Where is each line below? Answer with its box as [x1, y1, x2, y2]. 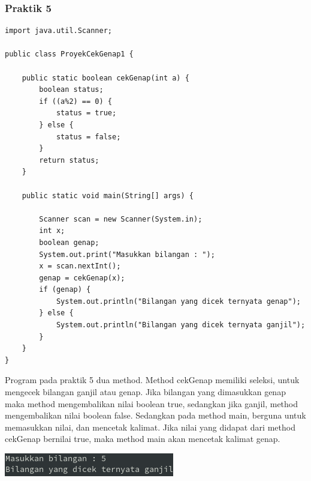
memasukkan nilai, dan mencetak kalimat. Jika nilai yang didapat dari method [5, 420, 295, 433]
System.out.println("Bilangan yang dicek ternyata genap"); [56, 297, 301, 306]
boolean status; [39, 85, 104, 94]
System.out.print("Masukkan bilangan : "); [39, 250, 215, 259]
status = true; [56, 109, 117, 118]
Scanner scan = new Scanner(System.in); [39, 214, 203, 223]
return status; [39, 156, 99, 165]
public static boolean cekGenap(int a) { [22, 73, 189, 82]
